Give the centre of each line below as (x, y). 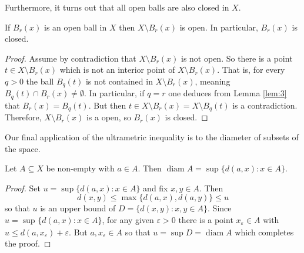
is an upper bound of (78, 208)
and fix (156, 188)
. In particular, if (114, 93)
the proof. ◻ (28, 243)
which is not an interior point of (117, 70)
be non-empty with (80, 168)
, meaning (213, 81)
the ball (40, 81)
